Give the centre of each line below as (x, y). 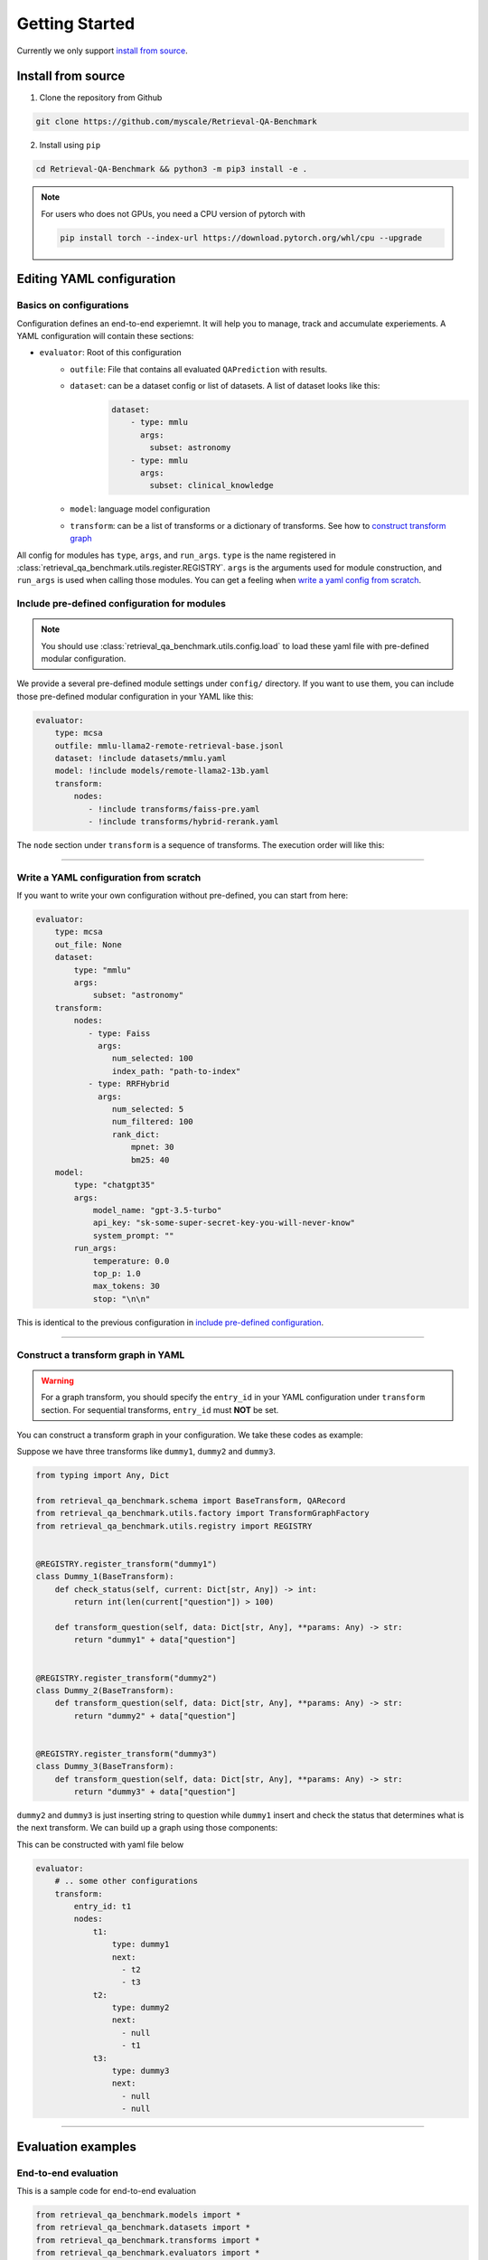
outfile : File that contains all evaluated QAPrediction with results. (199, 369)
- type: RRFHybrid (129, 1084)
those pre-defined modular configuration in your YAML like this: (135, 696)
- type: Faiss (119, 1033)
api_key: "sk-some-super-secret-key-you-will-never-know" (224, 1223)
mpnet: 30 (153, 1147)
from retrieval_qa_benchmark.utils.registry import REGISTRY (174, 1526)
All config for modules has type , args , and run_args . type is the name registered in (176, 555)
